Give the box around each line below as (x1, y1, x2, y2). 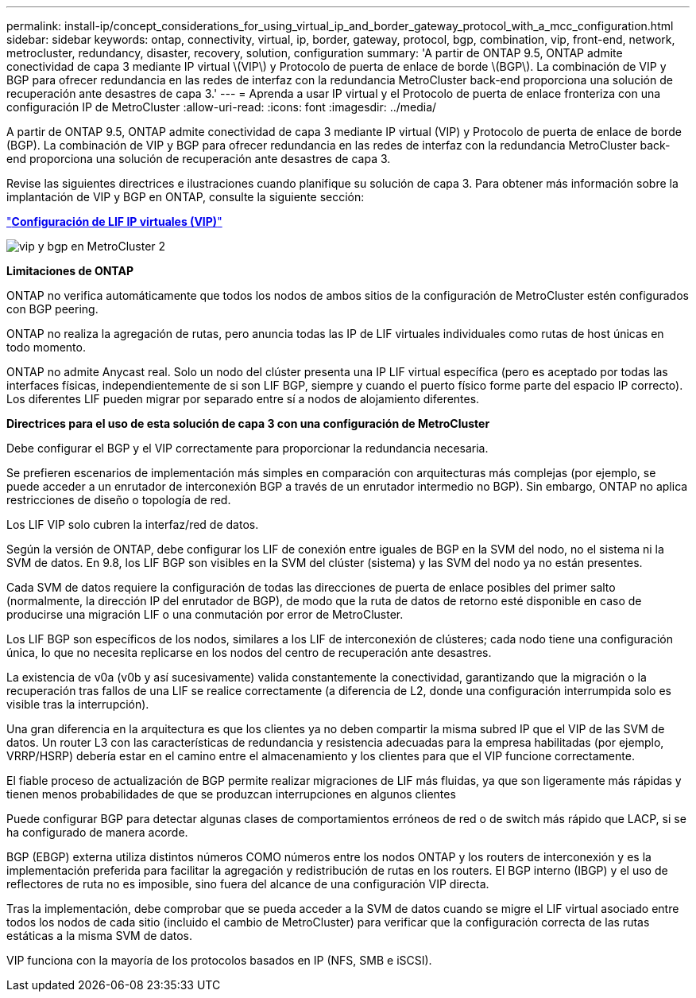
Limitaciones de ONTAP (6, 264, 133, 278)
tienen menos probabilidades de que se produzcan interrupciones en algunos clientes (6, 787, 456, 801)
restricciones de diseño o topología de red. (6, 493, 231, 507)
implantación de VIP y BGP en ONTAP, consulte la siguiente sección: (6, 190, 365, 204)
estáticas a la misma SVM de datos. (6, 929, 193, 942)
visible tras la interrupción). (6, 697, 149, 711)
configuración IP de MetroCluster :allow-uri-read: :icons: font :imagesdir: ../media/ (6, 100, 437, 114)
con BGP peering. (6, 302, 99, 316)
